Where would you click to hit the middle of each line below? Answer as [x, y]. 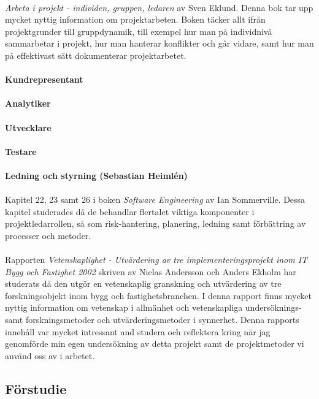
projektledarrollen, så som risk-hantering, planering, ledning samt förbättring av [156, 223]
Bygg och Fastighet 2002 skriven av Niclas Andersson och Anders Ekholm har [151, 271]
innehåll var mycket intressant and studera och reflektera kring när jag [138, 331]
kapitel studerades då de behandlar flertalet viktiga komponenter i [130, 211]
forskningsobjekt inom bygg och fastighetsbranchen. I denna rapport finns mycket [158, 295]
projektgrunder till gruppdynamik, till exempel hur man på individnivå [139, 31]
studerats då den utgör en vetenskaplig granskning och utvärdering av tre [143, 283]
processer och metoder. [48, 235]
